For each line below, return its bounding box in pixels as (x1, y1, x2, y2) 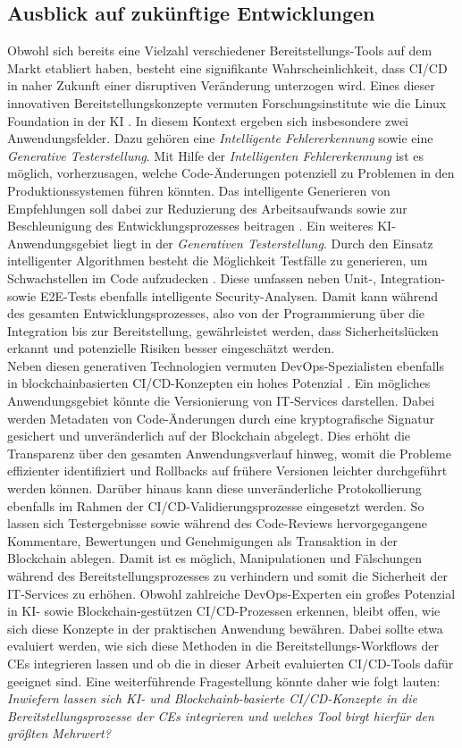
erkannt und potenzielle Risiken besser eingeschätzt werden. (7, 339, 335, 357)
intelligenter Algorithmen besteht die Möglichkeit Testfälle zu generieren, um (7, 251, 428, 270)
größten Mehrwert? (7, 724, 111, 743)
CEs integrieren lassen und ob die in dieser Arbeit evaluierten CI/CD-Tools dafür (7, 653, 454, 672)
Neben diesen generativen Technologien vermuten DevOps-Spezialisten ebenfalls (7, 356, 445, 374)
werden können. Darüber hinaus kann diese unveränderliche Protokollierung (7, 479, 422, 498)
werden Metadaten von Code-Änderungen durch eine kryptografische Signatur (7, 408, 434, 427)
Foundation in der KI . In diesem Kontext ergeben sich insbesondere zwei (7, 111, 408, 130)
